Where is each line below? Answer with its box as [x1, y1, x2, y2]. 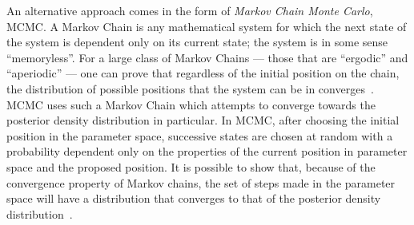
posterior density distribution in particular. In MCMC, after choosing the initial [6, 112, 400, 128]
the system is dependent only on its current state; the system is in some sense [6, 34, 388, 50]
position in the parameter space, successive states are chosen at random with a [6, 127, 393, 144]
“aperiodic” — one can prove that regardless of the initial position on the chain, [6, 65, 400, 81]
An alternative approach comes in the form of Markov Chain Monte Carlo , [6, 2, 373, 18]
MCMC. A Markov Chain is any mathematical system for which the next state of [6, 18, 407, 34]
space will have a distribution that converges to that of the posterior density [6, 190, 381, 207]
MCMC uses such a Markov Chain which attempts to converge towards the [6, 96, 376, 112]
